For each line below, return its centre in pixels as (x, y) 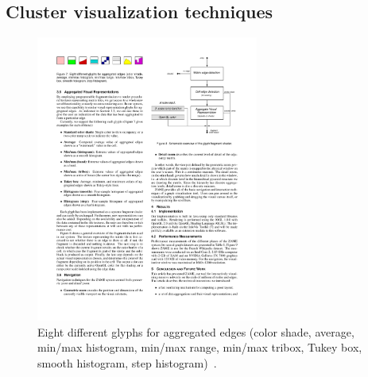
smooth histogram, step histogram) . (127, 362)
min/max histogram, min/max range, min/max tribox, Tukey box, (200, 347)
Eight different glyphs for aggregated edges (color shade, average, (196, 331)
